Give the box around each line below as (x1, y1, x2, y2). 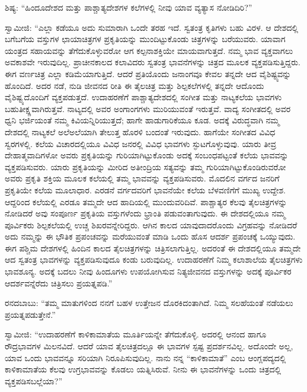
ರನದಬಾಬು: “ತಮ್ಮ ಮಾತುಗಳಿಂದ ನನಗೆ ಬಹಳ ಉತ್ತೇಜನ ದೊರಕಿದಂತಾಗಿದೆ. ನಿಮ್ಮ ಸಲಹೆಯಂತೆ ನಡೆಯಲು (5, 297, 293, 309)
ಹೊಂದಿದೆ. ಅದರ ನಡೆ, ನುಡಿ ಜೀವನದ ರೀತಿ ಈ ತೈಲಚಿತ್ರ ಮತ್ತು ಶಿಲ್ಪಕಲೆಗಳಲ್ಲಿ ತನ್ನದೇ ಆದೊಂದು (5, 79, 264, 91)
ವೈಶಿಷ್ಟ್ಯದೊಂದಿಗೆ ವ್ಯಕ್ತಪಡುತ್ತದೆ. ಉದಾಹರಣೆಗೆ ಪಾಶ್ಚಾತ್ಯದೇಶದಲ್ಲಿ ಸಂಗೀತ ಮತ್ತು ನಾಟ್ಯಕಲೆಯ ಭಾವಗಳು (5, 91, 282, 103)
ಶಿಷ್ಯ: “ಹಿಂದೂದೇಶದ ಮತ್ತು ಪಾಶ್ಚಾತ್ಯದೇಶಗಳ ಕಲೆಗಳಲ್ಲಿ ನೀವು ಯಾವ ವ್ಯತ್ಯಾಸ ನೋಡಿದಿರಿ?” (5, 1, 252, 13)
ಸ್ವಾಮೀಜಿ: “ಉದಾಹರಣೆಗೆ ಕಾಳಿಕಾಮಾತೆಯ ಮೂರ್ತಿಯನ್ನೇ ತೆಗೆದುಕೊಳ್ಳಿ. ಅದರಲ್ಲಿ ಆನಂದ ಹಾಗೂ (5, 328, 267, 340)
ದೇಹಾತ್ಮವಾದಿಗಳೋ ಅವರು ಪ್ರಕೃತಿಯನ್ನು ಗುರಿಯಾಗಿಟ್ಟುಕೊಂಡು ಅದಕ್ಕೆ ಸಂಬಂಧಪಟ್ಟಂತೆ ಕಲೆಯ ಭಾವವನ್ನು (5, 149, 289, 161)
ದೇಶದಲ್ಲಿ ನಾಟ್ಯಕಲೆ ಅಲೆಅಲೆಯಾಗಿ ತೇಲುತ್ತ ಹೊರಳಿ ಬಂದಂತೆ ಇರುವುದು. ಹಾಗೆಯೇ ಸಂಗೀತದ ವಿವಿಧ (5, 125, 276, 138)
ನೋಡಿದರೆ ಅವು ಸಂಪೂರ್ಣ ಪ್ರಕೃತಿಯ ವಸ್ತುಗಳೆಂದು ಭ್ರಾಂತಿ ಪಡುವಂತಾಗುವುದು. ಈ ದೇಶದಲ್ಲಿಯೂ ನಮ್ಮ (5, 207, 286, 219)
